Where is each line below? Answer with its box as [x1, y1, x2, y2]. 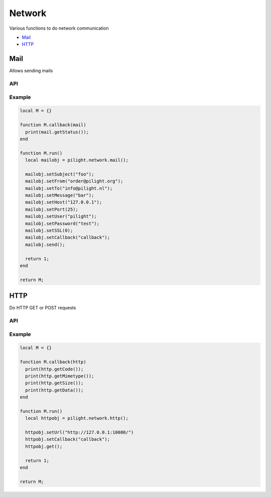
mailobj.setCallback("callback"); [25, 234, 110, 240]
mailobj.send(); [25, 241, 65, 247]
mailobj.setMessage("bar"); [25, 193, 94, 198]
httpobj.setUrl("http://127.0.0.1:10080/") [25, 430, 134, 435]
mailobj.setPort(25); [25, 206, 79, 212]
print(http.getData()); [25, 387, 84, 393]
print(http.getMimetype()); [25, 373, 94, 379]
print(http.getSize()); [25, 380, 84, 386]
